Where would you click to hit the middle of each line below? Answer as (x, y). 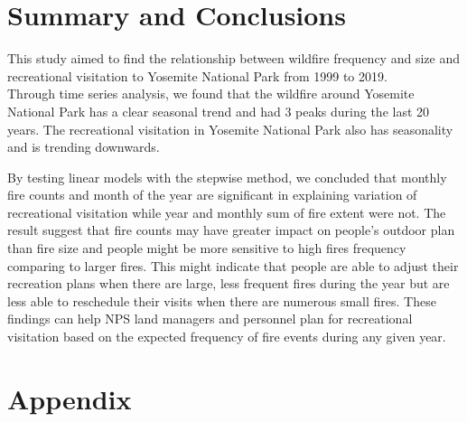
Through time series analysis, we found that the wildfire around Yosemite (211, 94)
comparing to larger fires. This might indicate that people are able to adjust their (233, 265)
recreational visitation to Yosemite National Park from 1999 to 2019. (197, 75)
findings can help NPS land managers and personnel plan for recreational (210, 319)
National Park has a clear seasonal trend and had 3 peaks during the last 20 (219, 111)
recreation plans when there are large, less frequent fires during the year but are (229, 283)
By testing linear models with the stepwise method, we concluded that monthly (227, 177)
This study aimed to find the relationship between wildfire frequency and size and (233, 58)
